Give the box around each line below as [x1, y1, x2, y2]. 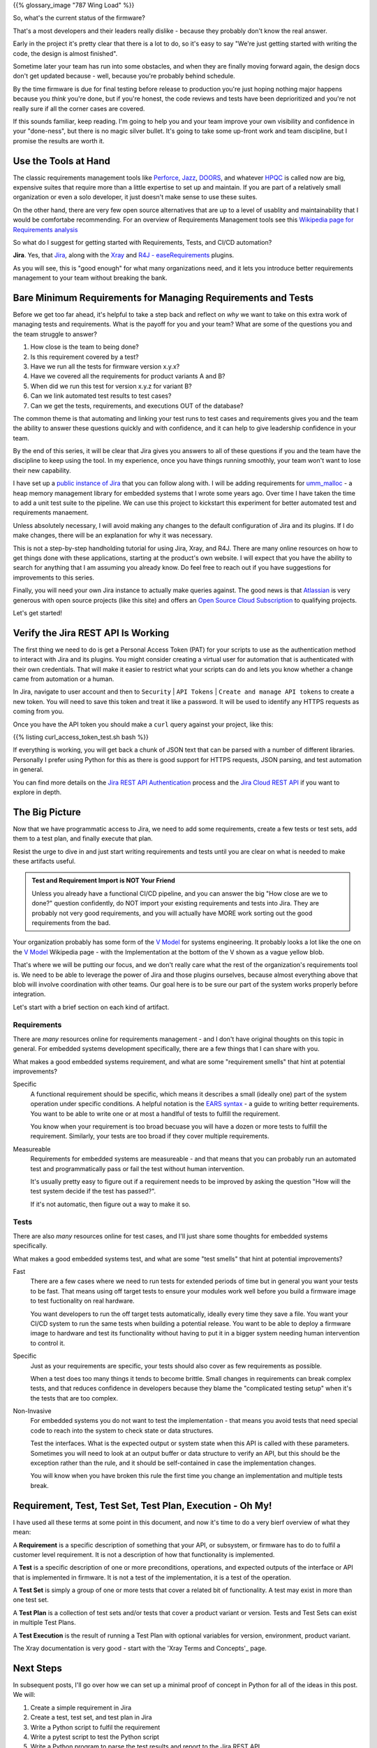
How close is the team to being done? [30, 343, 139, 351]
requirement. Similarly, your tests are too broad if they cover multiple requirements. [30, 1132, 269, 1140]
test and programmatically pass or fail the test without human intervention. [30, 1164, 245, 1173]
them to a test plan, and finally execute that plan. [13, 834, 153, 843]
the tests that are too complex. [30, 1394, 119, 1402]
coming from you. [13, 707, 64, 716]
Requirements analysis [13, 225, 78, 234]
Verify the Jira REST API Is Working [13, 626, 170, 639]
